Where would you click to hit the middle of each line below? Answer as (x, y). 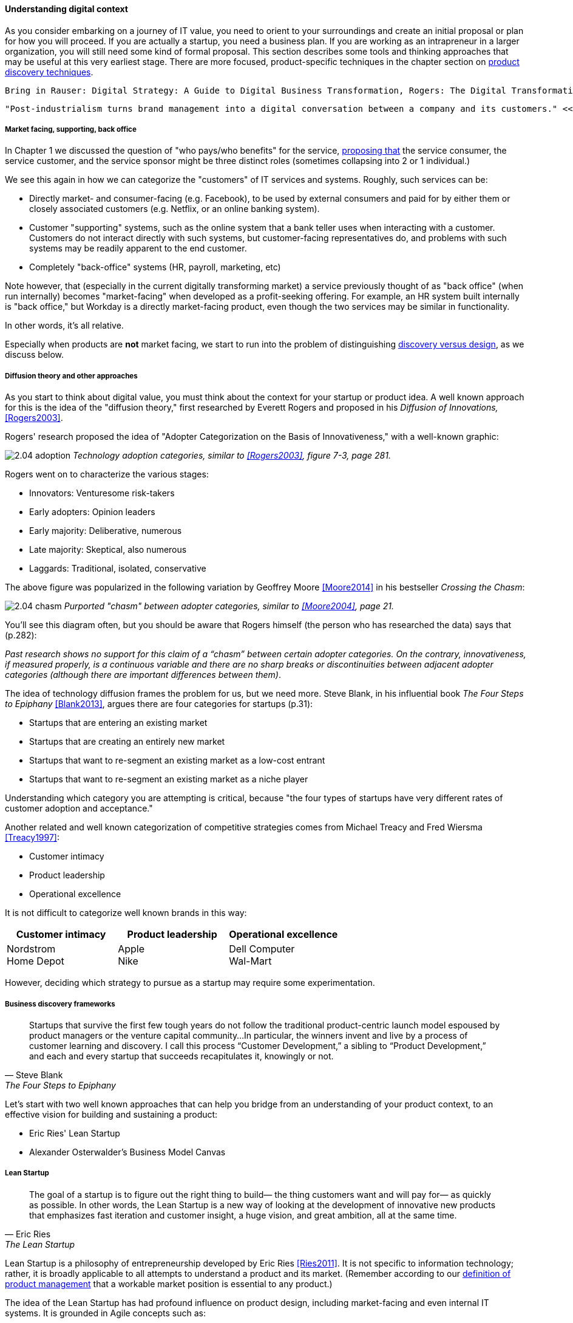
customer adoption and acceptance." (79, 808)
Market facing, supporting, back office (71, 129)
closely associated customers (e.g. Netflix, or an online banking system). (175, 209)
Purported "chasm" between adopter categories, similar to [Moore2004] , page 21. (229, 606)
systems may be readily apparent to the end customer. (138, 248)
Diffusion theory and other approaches (71, 376)
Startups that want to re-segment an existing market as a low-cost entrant (177, 761)
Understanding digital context (66, 9)
